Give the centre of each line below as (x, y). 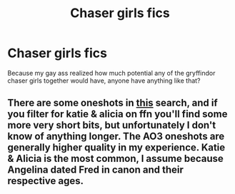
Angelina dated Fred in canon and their (95, 170)
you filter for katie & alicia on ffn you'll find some (117, 114)
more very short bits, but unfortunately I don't (112, 125)
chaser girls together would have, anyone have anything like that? (104, 81)
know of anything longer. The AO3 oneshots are (116, 137)
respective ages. (46, 181)
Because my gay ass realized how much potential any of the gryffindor (111, 73)
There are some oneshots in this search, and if (112, 103)
